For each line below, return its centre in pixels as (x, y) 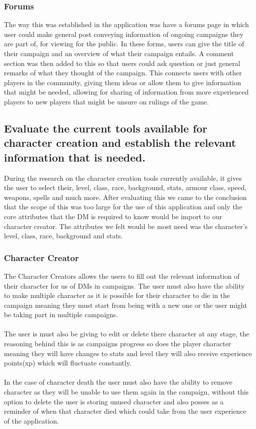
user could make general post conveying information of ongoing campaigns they (124, 34)
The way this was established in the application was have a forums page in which (127, 24)
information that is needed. (75, 157)
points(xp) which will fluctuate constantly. (68, 363)
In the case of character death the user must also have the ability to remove (118, 382)
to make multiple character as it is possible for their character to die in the (117, 295)
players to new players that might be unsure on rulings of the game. (107, 101)
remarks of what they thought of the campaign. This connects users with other (123, 73)
